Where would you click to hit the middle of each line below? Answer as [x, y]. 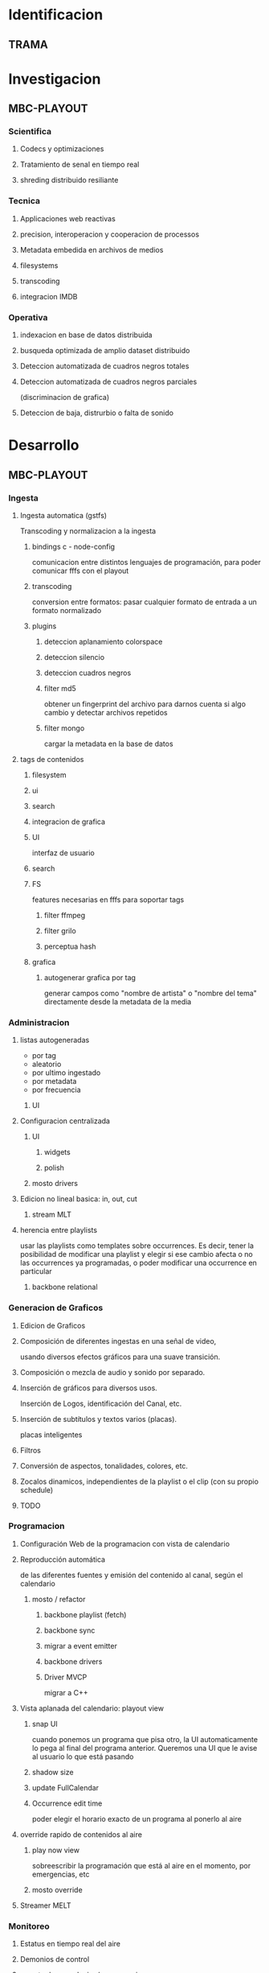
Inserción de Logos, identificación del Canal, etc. [101, 1403]
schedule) [37, 1489]
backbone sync [69, 1630]
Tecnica [24, 201]
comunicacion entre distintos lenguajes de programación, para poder [146, 562]
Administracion [39, 1022]
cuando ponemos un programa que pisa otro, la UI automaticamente [145, 1739]
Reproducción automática [63, 1559]
